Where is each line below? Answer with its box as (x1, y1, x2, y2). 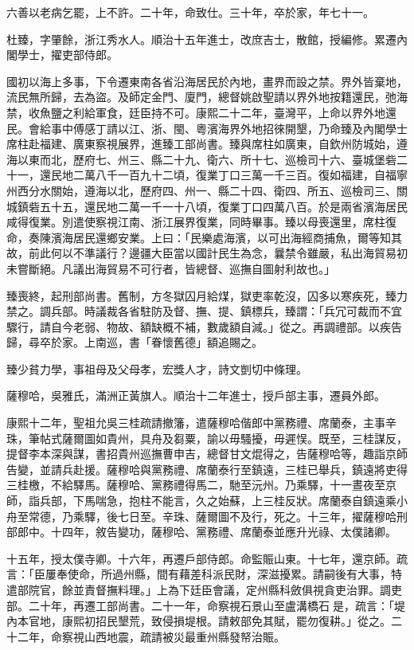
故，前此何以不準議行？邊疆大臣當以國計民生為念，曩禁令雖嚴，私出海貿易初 (6, 245, 408, 261)
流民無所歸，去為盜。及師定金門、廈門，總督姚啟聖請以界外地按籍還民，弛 (6, 88, 396, 105)
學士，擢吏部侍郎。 (17, 46, 118, 63)
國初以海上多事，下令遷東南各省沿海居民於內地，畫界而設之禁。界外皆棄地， (6, 72, 408, 89)
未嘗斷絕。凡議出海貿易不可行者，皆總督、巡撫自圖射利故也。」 (6, 260, 335, 276)
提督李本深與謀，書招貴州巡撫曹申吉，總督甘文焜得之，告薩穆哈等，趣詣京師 (6, 445, 408, 462)
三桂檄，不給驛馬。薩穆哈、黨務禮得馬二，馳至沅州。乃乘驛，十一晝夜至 (6, 476, 385, 493)
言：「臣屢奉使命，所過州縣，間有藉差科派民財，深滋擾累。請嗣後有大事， (6, 566, 391, 582)
